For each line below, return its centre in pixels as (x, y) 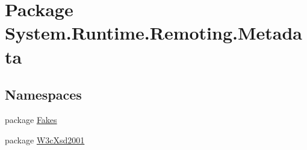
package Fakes (31, 119)
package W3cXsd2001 (45, 139)
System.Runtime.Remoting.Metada (154, 33)
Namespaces (43, 94)
